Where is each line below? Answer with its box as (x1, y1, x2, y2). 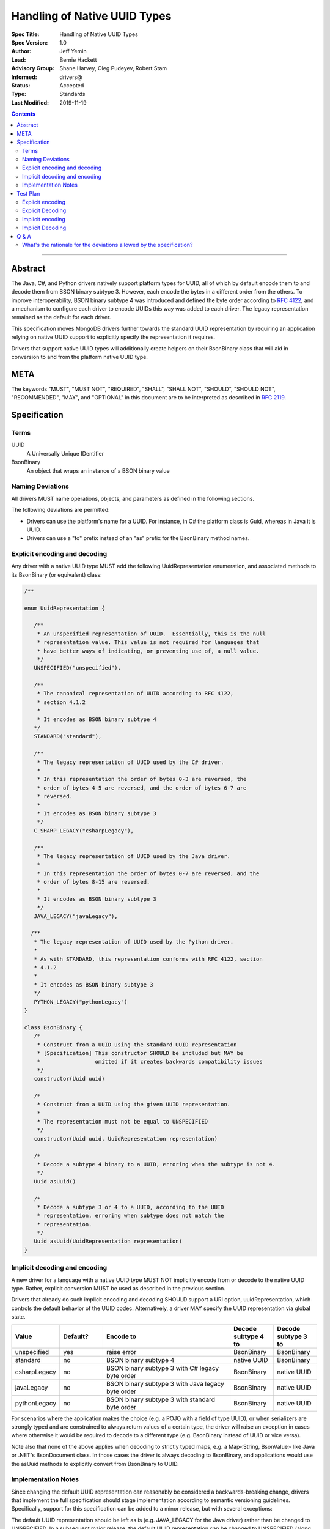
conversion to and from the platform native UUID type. (11, 353, 148, 360)
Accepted (59, 81, 84, 89)
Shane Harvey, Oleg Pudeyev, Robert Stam (59, 65, 167, 72)
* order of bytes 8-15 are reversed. (37, 878, 150, 886)
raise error (106, 1347, 137, 1356)
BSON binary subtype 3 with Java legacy (106, 1379, 224, 1388)
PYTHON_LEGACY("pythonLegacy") (34, 998, 128, 1005)
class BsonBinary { (24, 1024, 82, 1031)
